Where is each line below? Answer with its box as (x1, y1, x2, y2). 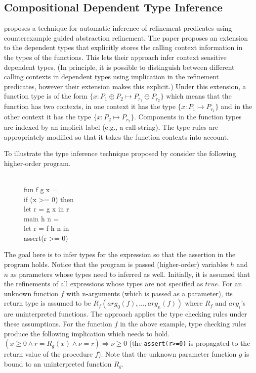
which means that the (166, 91, 232, 101)
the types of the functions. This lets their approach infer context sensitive (4, 52, 227, 62)
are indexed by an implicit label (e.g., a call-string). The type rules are (4, 121, 218, 132)
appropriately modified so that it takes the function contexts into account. (4, 131, 229, 142)
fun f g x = (24, 184, 58, 194)
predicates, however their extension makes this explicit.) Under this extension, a (4, 81, 246, 91)
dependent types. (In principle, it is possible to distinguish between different (4, 61, 235, 72)
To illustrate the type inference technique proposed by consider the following (4, 148, 236, 159)
